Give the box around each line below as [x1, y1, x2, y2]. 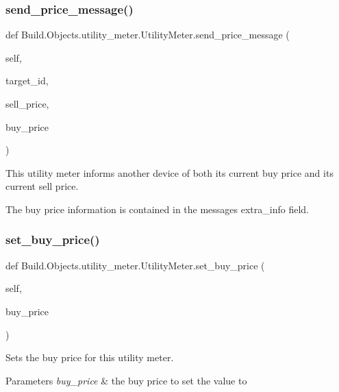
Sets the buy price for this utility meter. [5, 350, 174, 365]
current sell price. [5, 179, 79, 193]
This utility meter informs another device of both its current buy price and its [5, 165, 334, 180]
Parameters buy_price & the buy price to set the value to [5, 373, 247, 387]
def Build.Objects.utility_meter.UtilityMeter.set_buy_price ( [5, 258, 265, 272]
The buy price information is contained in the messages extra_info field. [5, 201, 309, 216]
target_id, [5, 73, 49, 88]
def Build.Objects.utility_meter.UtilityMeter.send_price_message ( [5, 27, 290, 42]
